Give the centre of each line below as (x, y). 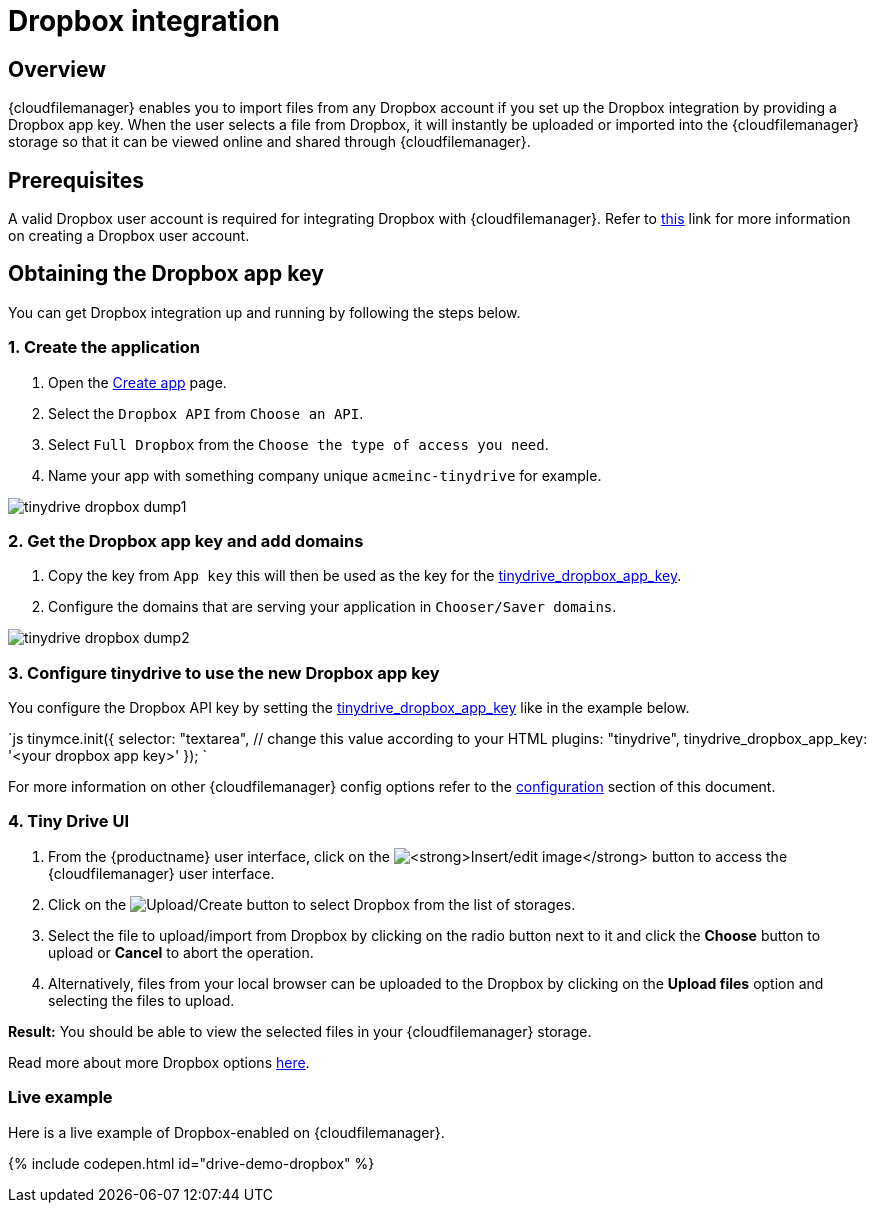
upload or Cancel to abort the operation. (181, 952)
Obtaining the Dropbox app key (166, 274)
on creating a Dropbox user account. (129, 236)
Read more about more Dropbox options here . (159, 1062)
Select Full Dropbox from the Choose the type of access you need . (298, 444)
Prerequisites (76, 180)
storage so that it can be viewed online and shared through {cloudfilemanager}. (269, 142)
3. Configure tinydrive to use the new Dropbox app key (224, 672)
